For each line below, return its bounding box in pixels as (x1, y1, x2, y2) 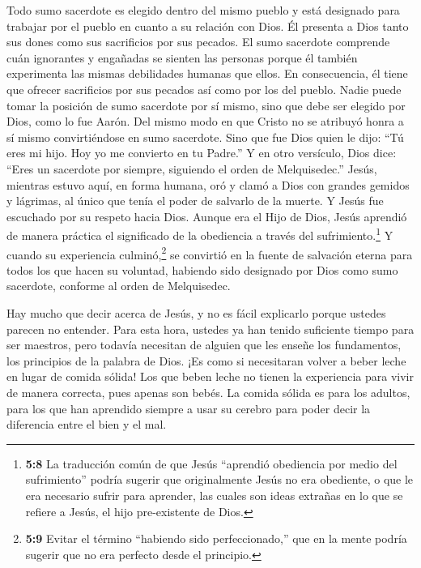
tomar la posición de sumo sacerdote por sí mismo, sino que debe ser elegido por (6, 96, 406, 113)
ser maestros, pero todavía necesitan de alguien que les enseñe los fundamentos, (6, 336, 402, 353)
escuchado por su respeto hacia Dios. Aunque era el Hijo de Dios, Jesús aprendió (6, 207, 407, 224)
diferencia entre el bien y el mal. (6, 416, 167, 433)
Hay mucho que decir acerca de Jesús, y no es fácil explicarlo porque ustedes (6, 305, 386, 321)
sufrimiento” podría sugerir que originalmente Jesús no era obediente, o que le (25, 471, 414, 488)
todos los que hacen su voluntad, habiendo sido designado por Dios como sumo (6, 261, 398, 278)
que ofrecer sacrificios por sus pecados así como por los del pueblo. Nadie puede (6, 80, 402, 97)
